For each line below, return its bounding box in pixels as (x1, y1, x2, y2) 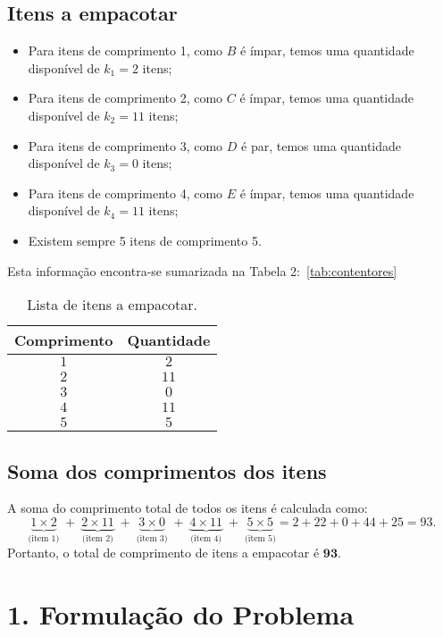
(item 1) (28, 533, 60, 543)
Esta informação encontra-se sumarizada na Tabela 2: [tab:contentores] (7, 261, 397, 280)
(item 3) (136, 533, 168, 543)
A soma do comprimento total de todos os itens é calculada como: (7, 499, 368, 517)
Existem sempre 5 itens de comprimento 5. (28, 230, 262, 249)
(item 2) (82, 533, 113, 543)
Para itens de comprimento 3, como (28, 136, 223, 155)
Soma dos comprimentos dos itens (7, 457, 327, 484)
